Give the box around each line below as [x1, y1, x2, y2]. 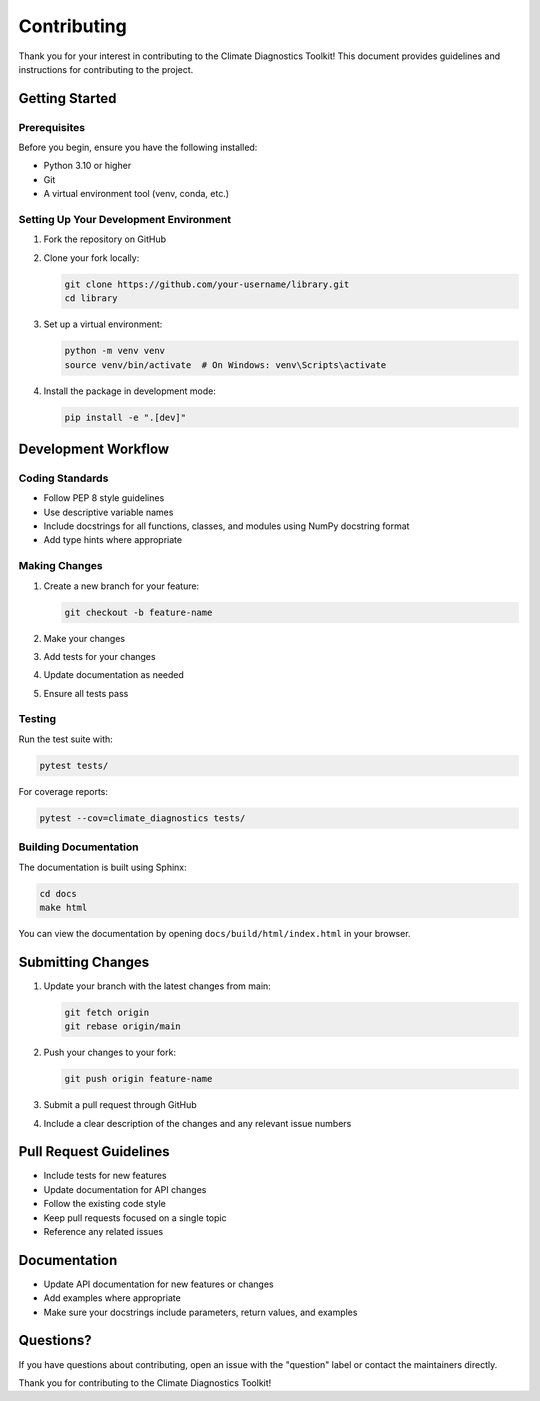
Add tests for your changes [43, 650, 156, 662]
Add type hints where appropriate [43, 534, 183, 546]
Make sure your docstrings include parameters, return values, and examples [43, 1306, 358, 1318]
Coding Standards [18, 471, 109, 485]
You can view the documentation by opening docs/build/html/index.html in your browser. [18, 927, 411, 939]
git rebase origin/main [64, 1021, 182, 1032]
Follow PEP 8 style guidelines [43, 492, 165, 504]
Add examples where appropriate [43, 1292, 182, 1304]
